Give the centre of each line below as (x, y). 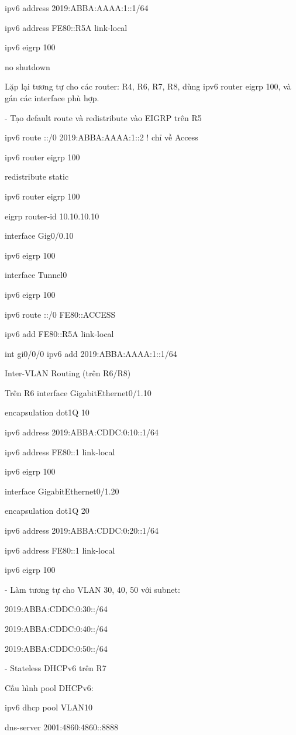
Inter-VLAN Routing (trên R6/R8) (68, 373)
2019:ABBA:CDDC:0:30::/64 (56, 609)
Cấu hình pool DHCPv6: (49, 687)
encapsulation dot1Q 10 (47, 412)
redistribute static (37, 176)
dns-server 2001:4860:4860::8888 (61, 727)
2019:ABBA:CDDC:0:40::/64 (56, 628)
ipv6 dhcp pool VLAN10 (49, 707)
